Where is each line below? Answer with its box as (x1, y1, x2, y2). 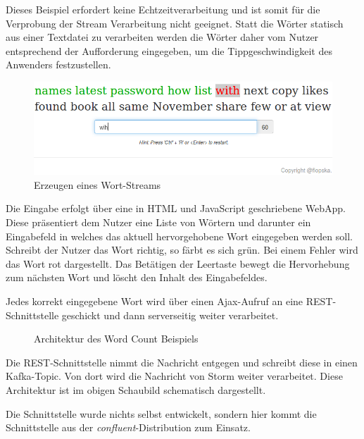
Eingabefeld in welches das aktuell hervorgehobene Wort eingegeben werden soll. (6, 228, 353, 243)
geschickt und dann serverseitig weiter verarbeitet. (61, 307, 279, 322)
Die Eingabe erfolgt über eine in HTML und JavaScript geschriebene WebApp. (6, 201, 346, 216)
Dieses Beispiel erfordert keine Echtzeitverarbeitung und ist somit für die (6, 2, 320, 16)
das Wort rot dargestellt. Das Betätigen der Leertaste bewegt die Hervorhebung (6, 256, 350, 271)
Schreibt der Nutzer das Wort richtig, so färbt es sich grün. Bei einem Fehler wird (6, 242, 358, 257)
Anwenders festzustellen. (6, 57, 111, 72)
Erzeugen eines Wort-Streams (34, 177, 161, 192)
